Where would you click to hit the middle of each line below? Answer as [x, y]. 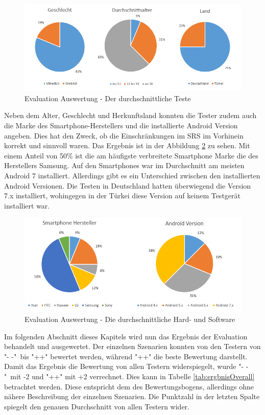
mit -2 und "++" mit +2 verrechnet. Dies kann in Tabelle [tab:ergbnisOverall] [132, 376]
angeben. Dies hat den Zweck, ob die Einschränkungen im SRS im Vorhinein [124, 135]
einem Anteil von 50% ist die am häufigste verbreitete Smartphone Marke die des [131, 155]
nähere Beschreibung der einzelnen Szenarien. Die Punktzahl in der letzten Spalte [132, 396]
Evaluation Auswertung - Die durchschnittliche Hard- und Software [130, 319]
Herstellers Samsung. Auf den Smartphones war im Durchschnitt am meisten [124, 165]
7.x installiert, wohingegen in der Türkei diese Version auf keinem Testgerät [122, 195]
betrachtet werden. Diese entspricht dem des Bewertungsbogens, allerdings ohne [129, 386]
